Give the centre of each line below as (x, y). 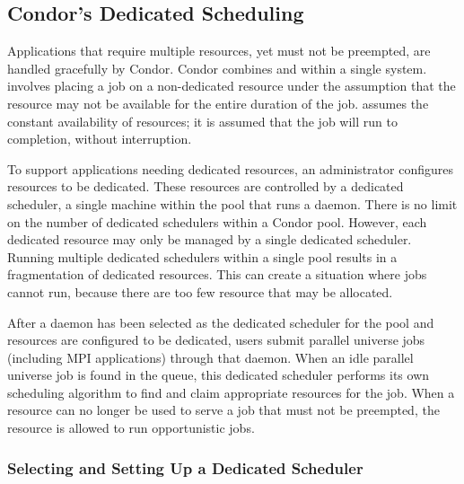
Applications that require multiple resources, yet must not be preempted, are (219, 51)
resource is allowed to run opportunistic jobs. (131, 428)
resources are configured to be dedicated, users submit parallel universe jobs (216, 340)
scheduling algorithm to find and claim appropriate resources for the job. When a (231, 392)
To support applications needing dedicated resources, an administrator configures (230, 168)
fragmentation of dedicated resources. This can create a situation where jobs (217, 274)
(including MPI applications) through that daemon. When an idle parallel (210, 357)
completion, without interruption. (100, 139)
